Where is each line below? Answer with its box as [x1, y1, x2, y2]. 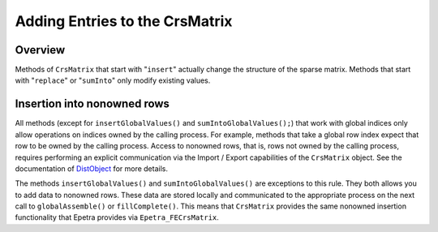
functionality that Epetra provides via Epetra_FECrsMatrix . [15, 213, 219, 222]
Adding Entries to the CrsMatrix [15, 12, 233, 30]
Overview [15, 43, 66, 57]
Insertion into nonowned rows [15, 97, 170, 111]
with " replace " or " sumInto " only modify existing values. [15, 75, 211, 85]
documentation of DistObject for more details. [15, 163, 168, 174]
